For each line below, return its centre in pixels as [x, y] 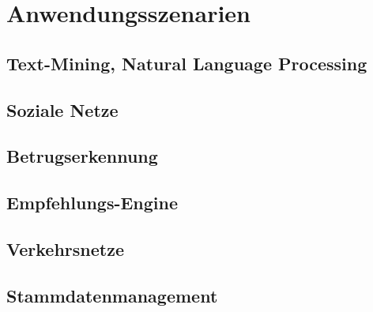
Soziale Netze [62, 109]
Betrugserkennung [82, 156]
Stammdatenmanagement [112, 295]
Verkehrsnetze [65, 248]
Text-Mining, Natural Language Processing [187, 63]
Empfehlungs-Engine [92, 203]
